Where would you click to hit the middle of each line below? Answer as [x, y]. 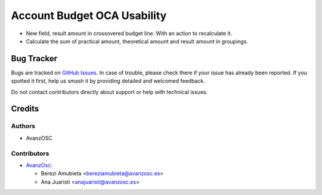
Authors [23, 126]
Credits [25, 109]
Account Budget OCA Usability [89, 15]
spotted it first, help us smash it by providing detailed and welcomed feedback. [108, 81]
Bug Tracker [34, 59]
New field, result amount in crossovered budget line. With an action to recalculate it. [129, 33]
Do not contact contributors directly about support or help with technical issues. [109, 92]
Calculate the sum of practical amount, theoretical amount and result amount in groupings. [137, 41]
